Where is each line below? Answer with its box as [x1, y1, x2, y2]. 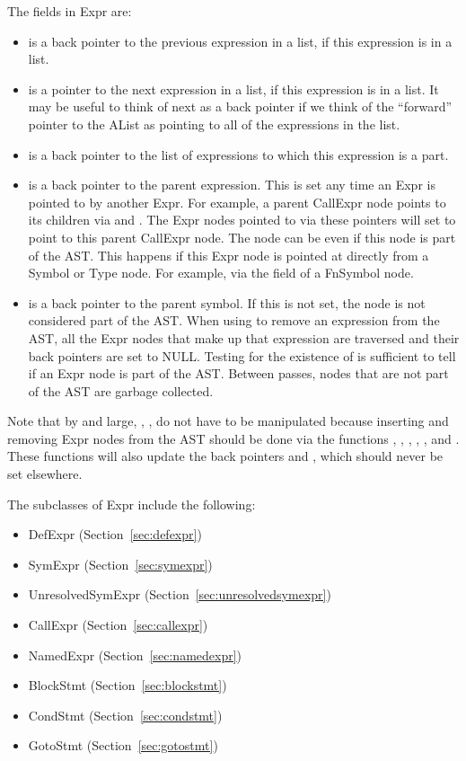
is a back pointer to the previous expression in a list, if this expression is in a [28, 31, 453, 50]
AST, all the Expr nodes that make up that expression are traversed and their [28, 328, 460, 347]
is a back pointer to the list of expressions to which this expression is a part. [28, 145, 449, 164]
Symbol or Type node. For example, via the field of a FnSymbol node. [28, 263, 414, 282]
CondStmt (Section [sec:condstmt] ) [28, 705, 223, 724]
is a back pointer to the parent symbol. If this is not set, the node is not [28, 293, 426, 312]
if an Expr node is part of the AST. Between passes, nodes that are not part [28, 364, 449, 383]
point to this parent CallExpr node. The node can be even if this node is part [28, 227, 456, 246]
